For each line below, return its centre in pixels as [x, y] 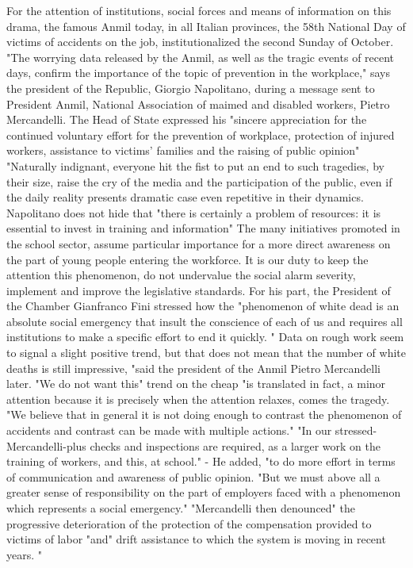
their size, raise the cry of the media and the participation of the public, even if [199, 181]
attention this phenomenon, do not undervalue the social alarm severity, [181, 275]
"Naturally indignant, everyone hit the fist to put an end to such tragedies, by [195, 165]
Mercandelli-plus [46, 445]
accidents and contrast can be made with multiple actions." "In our [169, 430]
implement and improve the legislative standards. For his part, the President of [199, 290]
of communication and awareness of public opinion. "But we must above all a [193, 476]
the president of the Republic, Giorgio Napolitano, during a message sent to [191, 88]
